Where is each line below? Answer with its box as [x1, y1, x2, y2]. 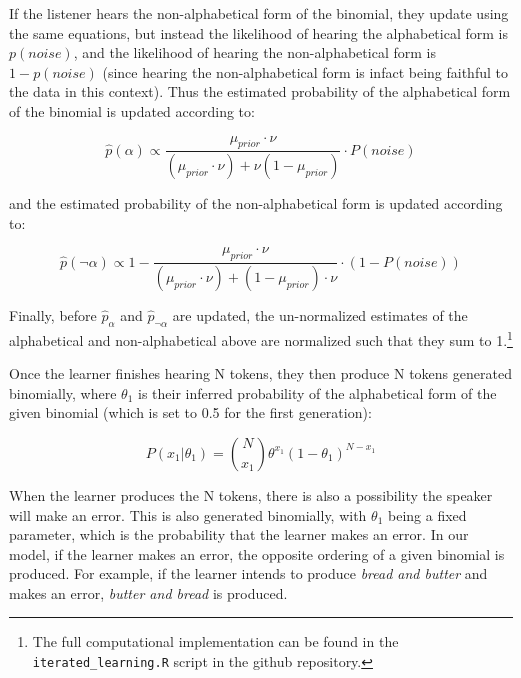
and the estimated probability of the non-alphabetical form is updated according [9, 193, 503, 214]
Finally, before [9, 305, 97, 326]
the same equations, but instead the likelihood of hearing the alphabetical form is [9, 22, 508, 43]
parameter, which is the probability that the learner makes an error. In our [9, 524, 469, 545]
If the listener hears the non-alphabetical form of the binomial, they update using [9, 3, 509, 23]
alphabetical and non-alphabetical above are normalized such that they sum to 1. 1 [9, 326, 513, 350]
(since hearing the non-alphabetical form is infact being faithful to [102, 61, 508, 82]
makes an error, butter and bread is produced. [9, 582, 288, 603]
